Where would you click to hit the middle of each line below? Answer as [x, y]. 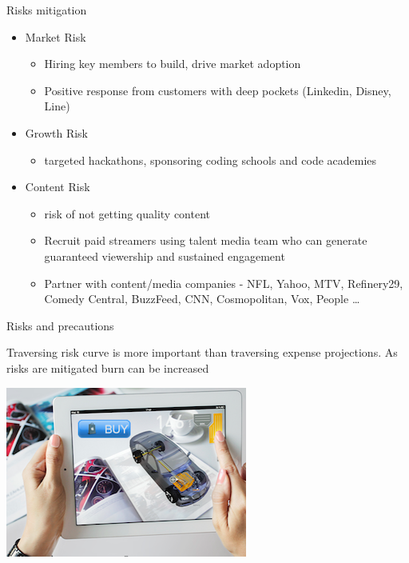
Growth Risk [56, 132]
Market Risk [56, 36]
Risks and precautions [60, 325]
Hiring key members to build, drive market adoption [173, 64]
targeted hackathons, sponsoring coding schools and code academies [210, 160]
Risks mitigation [47, 10]
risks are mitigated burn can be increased [108, 367]
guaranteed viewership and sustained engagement [165, 256]
